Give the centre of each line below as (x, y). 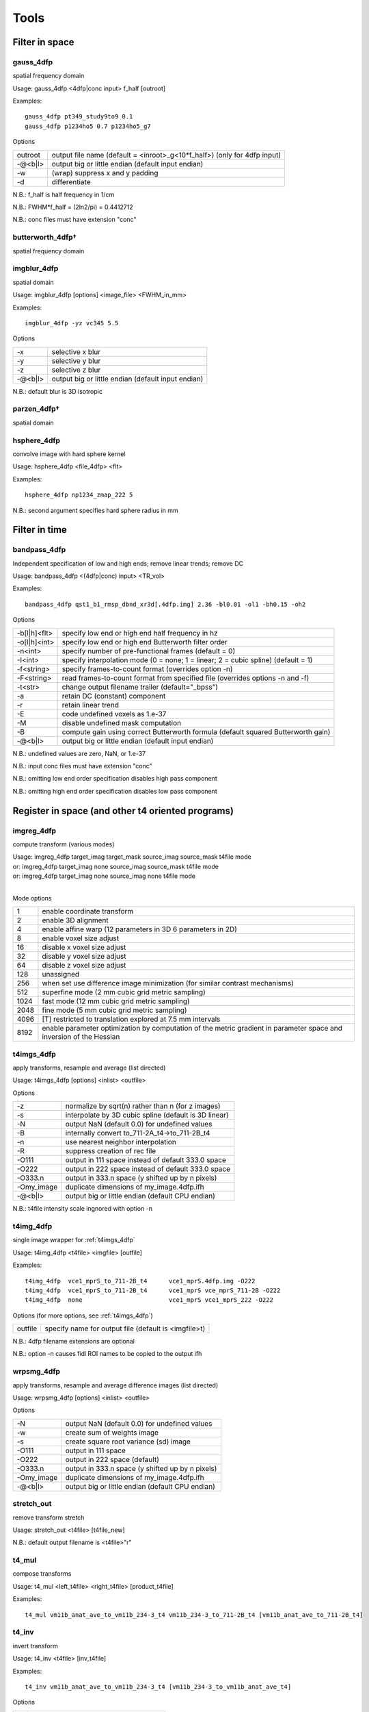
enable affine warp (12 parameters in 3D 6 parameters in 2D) (139, 929)
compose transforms (42, 1574)
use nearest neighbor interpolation (121, 1142)
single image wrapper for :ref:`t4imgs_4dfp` (74, 1240)
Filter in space (43, 42)
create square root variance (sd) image (128, 1442)
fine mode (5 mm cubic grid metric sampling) (114, 1010)
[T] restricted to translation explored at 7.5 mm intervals (131, 1019)
